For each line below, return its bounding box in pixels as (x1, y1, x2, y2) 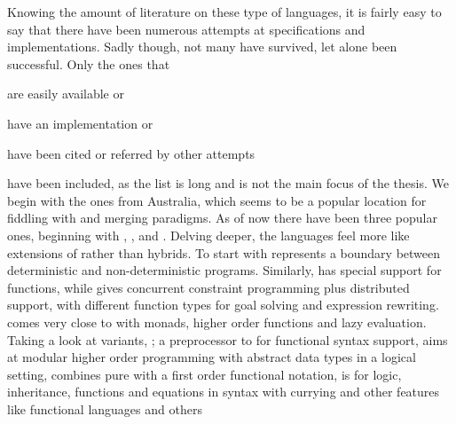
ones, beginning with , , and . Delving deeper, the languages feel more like (7, 225, 410, 244)
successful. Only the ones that (7, 54, 170, 73)
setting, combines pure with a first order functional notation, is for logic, (7, 365, 402, 383)
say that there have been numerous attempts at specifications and (7, 20, 366, 38)
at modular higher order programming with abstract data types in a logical (7, 348, 416, 366)
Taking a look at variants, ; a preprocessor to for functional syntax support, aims (7, 330, 448, 349)
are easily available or (7, 84, 124, 103)
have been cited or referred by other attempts (7, 144, 256, 162)
